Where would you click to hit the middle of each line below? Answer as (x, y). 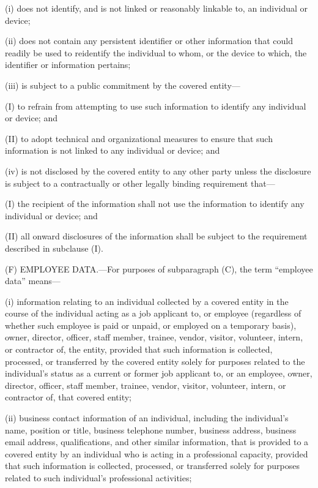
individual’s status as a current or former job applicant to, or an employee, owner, (159, 373)
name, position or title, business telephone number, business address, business (151, 430)
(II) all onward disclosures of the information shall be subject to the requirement (156, 236)
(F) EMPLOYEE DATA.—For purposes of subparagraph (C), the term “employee (159, 268)
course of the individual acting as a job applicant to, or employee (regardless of (153, 313)
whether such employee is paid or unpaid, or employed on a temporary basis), (151, 325)
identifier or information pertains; (68, 65)
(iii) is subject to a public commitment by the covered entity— (123, 85)
